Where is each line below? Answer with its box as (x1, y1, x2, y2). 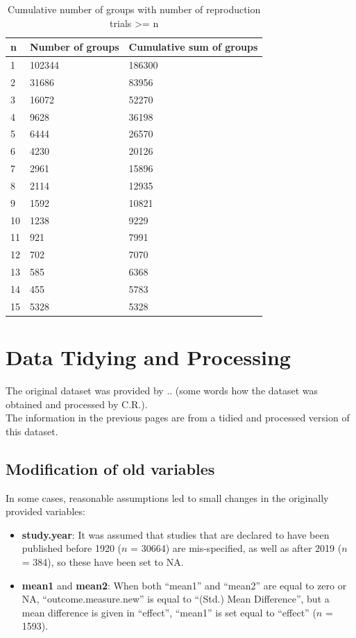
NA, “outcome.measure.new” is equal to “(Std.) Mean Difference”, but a (22, 591, 330, 606)
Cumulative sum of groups (128, 40, 258, 54)
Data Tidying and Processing (6, 343, 291, 371)
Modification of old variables (6, 457, 215, 479)
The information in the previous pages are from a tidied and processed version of (6, 410, 350, 425)
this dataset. (6, 423, 58, 438)
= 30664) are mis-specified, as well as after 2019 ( (130, 541, 342, 555)
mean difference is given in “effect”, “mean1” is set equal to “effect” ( (22, 605, 316, 619)
